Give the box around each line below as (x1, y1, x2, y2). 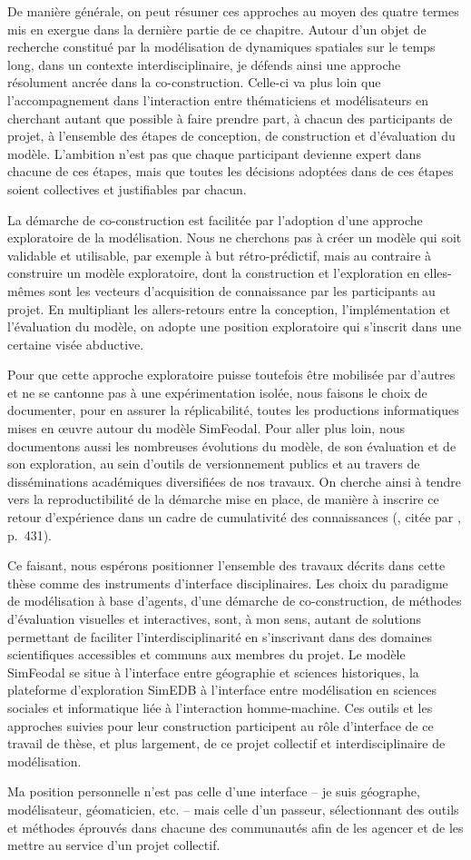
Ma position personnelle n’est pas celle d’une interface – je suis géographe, (7, 782, 420, 801)
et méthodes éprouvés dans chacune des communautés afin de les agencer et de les (7, 817, 464, 836)
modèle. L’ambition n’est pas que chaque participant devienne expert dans (7, 143, 421, 163)
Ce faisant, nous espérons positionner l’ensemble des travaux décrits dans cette (7, 556, 446, 575)
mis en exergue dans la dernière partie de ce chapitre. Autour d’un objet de (7, 19, 427, 38)
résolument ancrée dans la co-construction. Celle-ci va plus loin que (7, 73, 381, 92)
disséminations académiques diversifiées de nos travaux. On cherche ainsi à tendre (7, 471, 462, 490)
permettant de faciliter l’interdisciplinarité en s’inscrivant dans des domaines (7, 627, 433, 646)
